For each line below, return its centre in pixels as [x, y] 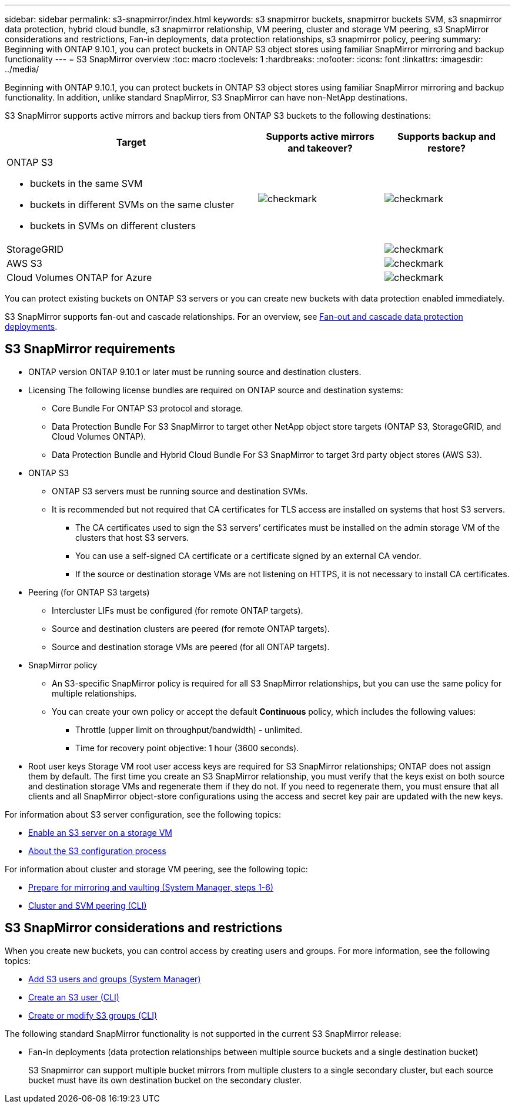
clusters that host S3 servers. [132, 537]
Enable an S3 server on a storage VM [101, 832]
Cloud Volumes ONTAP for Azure [79, 277]
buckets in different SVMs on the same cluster [132, 205]
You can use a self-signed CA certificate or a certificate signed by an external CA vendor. [248, 555]
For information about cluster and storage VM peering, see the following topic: [156, 869]
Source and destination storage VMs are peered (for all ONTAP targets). [191, 647]
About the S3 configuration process [97, 851]
